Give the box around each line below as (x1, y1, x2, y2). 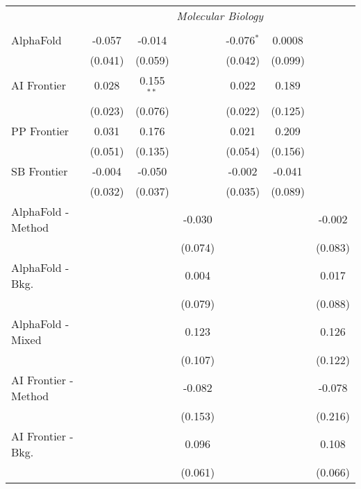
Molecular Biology (176, 8, 264, 24)
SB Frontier (11, 162, 68, 179)
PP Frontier (11, 122, 69, 139)
